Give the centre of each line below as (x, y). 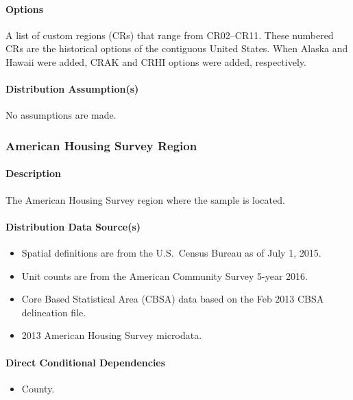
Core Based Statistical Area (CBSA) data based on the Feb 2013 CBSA (173, 299)
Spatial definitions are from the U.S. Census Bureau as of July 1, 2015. (171, 252)
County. (38, 388)
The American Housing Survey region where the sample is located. (145, 199)
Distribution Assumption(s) (72, 89)
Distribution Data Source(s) (73, 226)
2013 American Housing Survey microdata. (112, 335)
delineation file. (54, 312)
